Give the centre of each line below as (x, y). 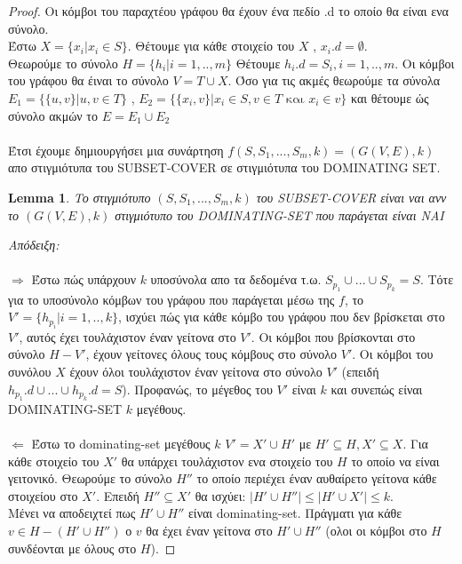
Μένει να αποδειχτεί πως (72, 513)
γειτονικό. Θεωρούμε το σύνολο (90, 478)
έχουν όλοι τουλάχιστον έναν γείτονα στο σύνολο (196, 371)
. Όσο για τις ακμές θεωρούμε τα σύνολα (334, 80)
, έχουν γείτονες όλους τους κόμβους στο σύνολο (211, 354)
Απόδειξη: (34, 245)
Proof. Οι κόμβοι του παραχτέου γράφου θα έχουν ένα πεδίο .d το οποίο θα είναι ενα (228, 11)
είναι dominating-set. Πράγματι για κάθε (295, 513)
